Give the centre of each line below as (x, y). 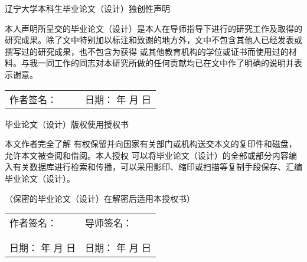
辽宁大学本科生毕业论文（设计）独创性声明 (87, 8)
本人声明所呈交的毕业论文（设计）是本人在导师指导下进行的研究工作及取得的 (153, 28)
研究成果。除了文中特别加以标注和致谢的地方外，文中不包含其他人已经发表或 (153, 40)
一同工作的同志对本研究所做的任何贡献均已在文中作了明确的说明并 (166, 63)
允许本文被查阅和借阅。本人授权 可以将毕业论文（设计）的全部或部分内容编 (151, 155)
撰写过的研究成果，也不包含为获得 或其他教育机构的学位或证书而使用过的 (147, 51)
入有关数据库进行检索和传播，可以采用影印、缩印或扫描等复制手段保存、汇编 (153, 167)
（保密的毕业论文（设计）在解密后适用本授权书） (100, 198)
